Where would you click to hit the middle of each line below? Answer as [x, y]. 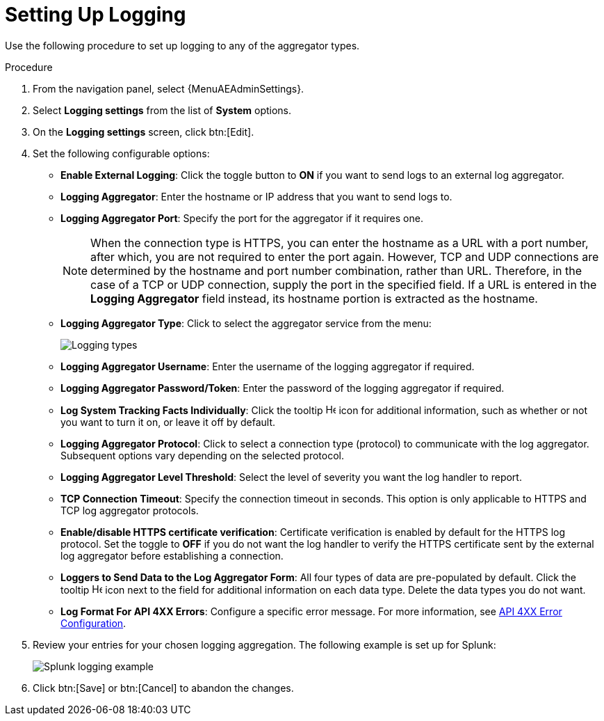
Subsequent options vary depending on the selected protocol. [203, 455]
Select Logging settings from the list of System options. [162, 110]
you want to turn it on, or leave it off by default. [168, 422]
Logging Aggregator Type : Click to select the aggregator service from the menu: [246, 323]
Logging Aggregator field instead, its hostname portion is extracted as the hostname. [314, 298]
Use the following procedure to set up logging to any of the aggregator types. [182, 45]
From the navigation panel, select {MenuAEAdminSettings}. [169, 88]
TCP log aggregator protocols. [130, 510]
